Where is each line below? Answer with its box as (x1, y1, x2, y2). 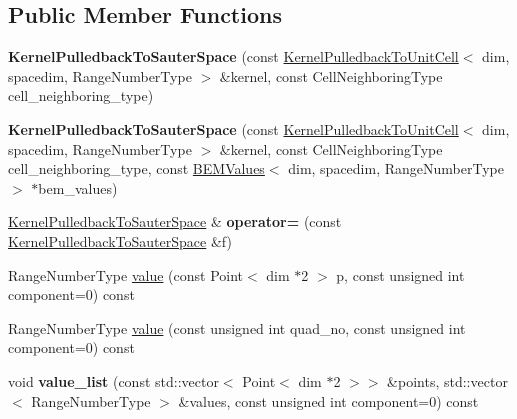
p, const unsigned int (336, 264, 465, 285)
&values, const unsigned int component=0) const (178, 390, 479, 411)
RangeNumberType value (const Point (8, 264, 244, 285)
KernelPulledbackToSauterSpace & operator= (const (8, 211, 342, 232)
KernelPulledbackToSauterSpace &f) (8, 230, 232, 251)
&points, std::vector (387, 370, 508, 391)
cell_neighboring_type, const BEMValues (8, 158, 265, 179)
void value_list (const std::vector (8, 370, 219, 391)
